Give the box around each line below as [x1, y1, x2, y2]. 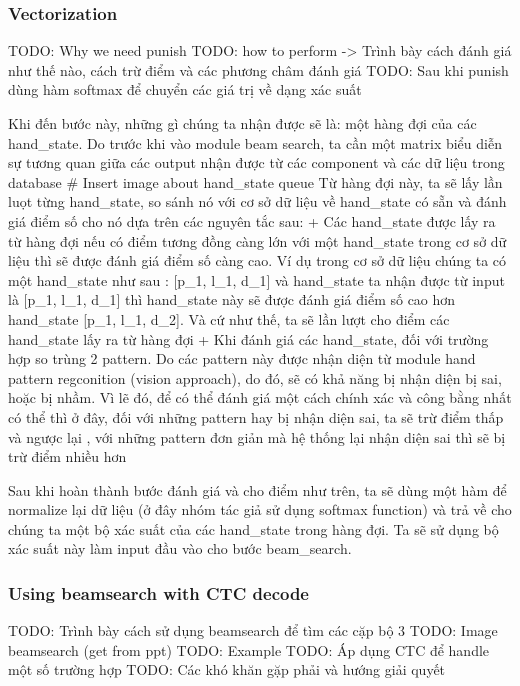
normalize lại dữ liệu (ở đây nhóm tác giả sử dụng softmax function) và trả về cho [8, 499, 512, 520]
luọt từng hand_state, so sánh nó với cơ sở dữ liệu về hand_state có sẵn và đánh [8, 191, 507, 212]
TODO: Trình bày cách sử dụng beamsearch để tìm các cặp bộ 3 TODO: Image [8, 620, 498, 641]
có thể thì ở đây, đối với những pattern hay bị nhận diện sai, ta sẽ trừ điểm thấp [8, 406, 504, 427]
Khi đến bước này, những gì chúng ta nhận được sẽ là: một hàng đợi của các [8, 113, 477, 133]
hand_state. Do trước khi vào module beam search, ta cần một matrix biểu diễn [8, 132, 502, 153]
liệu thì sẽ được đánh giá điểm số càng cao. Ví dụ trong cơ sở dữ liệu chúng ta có [8, 250, 507, 271]
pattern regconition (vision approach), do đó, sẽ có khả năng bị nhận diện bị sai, [8, 367, 502, 388]
